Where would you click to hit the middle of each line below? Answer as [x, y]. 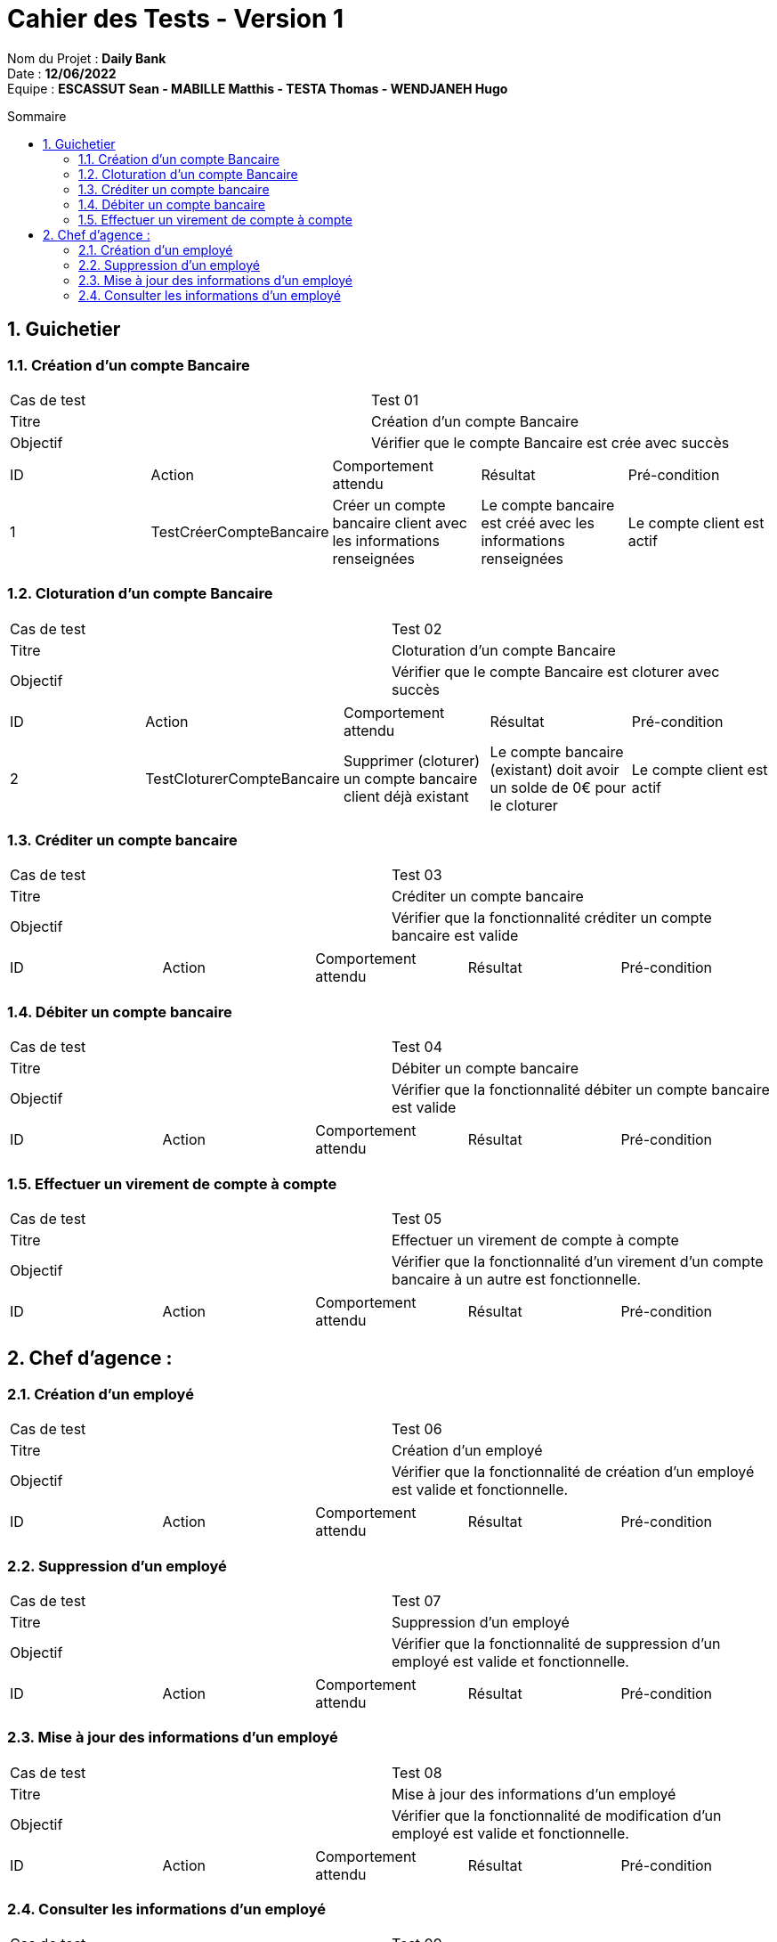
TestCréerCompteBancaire [240, 531]
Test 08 [417, 1772]
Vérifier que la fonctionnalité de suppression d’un [556, 1643]
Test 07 [417, 1600]
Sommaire [37, 116]
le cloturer [524, 805]
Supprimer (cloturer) [412, 760]
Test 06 [417, 1429]
